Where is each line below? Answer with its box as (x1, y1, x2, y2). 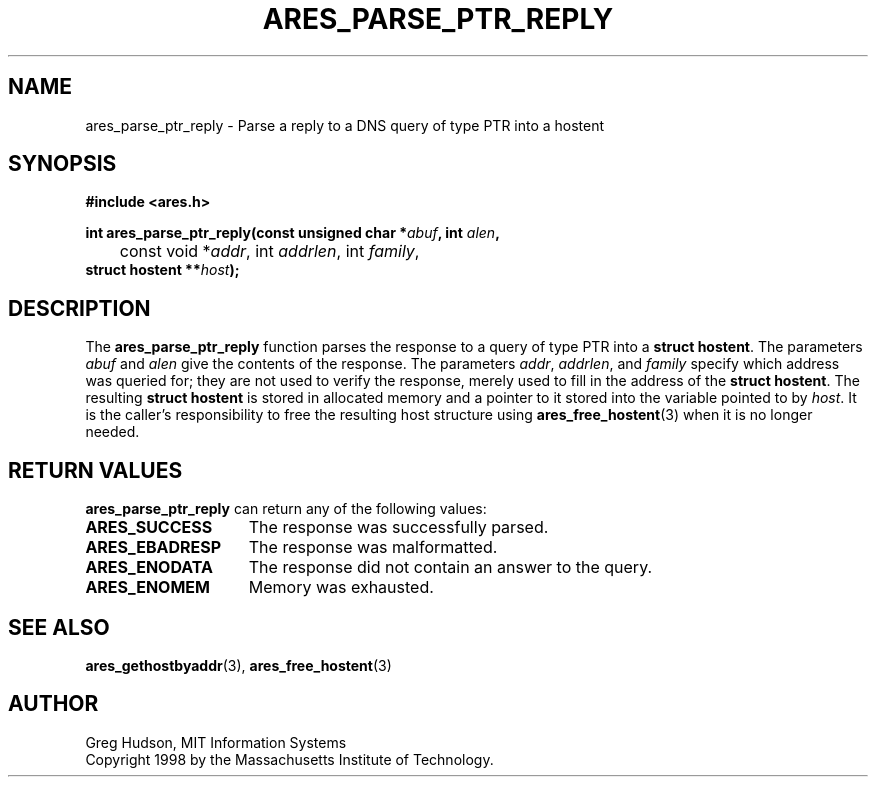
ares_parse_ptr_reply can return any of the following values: (85, 500, 487, 518)
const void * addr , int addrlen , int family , (119, 241, 420, 262)
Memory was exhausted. (248, 577, 434, 598)
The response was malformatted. (248, 537, 498, 558)
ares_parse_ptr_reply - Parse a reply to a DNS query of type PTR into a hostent (85, 116, 605, 134)
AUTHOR (8, 691, 99, 717)
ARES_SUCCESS (85, 517, 213, 538)
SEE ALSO (8, 614, 110, 640)
